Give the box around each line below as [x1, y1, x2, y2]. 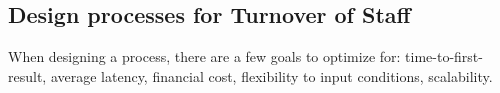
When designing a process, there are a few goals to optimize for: [8, 46, 401, 67]
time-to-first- [405, 46, 483, 67]
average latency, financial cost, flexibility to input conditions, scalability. [50, 65, 493, 86]
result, [8, 65, 47, 86]
